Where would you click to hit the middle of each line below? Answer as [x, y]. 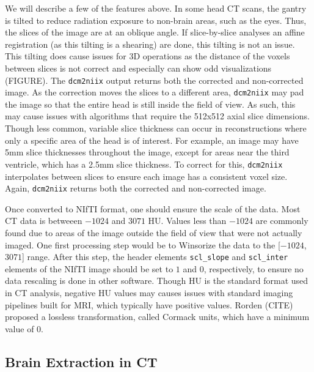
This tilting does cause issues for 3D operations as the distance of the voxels [148, 56]
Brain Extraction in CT [81, 361]
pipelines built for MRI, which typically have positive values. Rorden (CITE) [149, 304]
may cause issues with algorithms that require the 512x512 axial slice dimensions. [157, 116]
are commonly [282, 221]
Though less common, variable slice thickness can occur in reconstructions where [156, 128]
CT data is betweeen [44, 221]
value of [20, 328]
